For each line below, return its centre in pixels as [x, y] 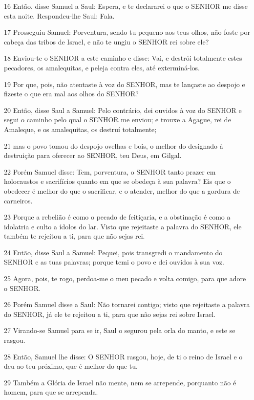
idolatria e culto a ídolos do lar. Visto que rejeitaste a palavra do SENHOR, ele [123, 226]
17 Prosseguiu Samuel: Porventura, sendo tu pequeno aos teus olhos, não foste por [127, 32]
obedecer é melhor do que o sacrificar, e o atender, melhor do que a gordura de [122, 190]
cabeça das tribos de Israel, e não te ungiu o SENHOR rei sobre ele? [106, 41]
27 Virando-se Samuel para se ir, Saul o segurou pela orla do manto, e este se [120, 330]
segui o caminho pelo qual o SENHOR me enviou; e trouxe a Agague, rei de [117, 120]
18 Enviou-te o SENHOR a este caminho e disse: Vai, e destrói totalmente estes [123, 58]
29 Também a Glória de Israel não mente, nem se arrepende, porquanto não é [120, 382]
